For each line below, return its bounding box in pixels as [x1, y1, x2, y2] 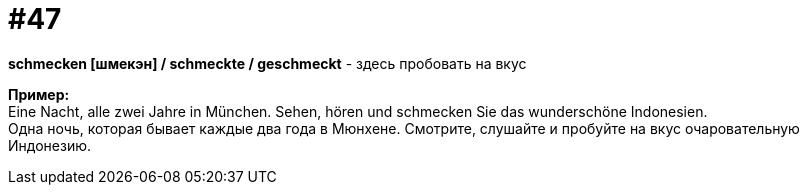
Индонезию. [8, 136, 91, 154]
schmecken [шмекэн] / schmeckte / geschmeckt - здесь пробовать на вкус [8, 54, 527, 72]
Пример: [8, 85, 70, 103]
